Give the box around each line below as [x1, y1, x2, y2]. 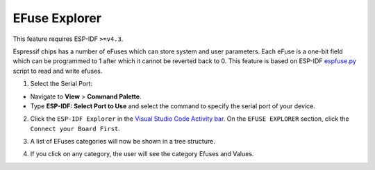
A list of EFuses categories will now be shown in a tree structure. [30, 137, 215, 146]
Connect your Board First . [30, 124, 121, 133]
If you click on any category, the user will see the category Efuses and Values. [30, 150, 254, 158]
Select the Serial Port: [30, 80, 93, 88]
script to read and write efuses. [12, 67, 103, 75]
